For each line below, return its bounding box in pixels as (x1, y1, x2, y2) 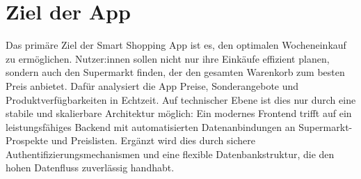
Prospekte (6, 133, 48, 148)
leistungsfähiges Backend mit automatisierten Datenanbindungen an (6, 119, 296, 134)
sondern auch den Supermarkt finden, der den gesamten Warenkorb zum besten (6, 65, 345, 79)
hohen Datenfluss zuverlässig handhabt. (6, 160, 175, 175)
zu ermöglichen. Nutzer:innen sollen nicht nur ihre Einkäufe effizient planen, (6, 51, 330, 65)
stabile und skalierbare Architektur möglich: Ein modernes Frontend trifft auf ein (6, 106, 352, 120)
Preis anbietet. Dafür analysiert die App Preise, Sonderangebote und (6, 78, 299, 93)
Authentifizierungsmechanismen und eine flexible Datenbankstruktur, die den (6, 146, 335, 161)
